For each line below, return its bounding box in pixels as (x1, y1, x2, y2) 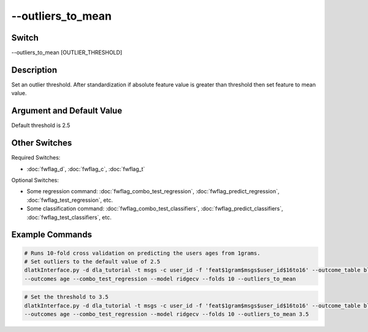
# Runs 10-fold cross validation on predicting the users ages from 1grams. (24, 249, 261, 257)
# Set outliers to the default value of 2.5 (24, 258, 161, 265)
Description (11, 64, 58, 75)
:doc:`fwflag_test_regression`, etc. (26, 196, 113, 204)
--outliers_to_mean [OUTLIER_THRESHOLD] (11, 49, 123, 56)
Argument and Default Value (11, 106, 123, 116)
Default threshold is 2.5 (11, 122, 71, 129)
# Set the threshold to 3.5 (24, 293, 109, 301)
